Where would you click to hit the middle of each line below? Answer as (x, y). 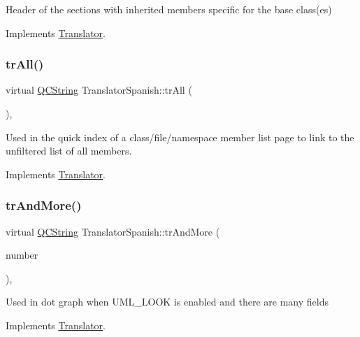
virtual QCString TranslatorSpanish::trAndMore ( (113, 231)
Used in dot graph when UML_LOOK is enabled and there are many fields (167, 302)
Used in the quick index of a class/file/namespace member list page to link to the (180, 137)
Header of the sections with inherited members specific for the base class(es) (169, 9)
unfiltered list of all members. (69, 151)
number (22, 255)
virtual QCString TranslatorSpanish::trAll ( (99, 90)
